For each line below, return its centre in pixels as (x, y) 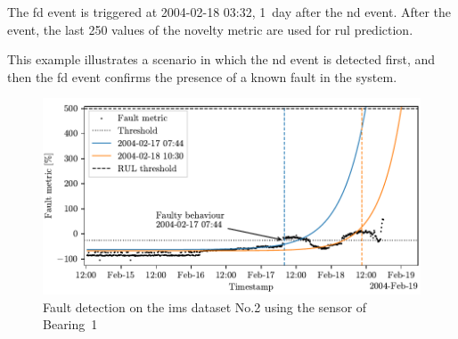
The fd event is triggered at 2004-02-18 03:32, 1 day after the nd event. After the (229, 12)
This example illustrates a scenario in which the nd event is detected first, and (221, 59)
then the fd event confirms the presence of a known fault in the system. (202, 76)
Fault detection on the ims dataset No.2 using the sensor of (205, 306)
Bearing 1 (70, 324)
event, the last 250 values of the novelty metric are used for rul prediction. (210, 29)
